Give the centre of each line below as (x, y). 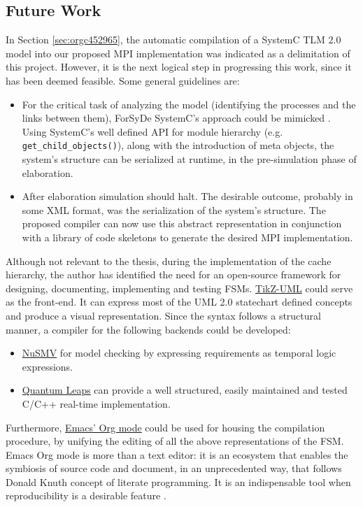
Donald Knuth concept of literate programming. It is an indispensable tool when (178, 481)
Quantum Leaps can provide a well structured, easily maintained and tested (185, 390)
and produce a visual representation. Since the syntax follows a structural (163, 315)
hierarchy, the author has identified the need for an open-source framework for (173, 274)
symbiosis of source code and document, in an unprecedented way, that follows (174, 468)
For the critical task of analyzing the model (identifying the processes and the (189, 104)
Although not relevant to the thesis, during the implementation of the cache (169, 260)
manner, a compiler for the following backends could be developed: (148, 329)
